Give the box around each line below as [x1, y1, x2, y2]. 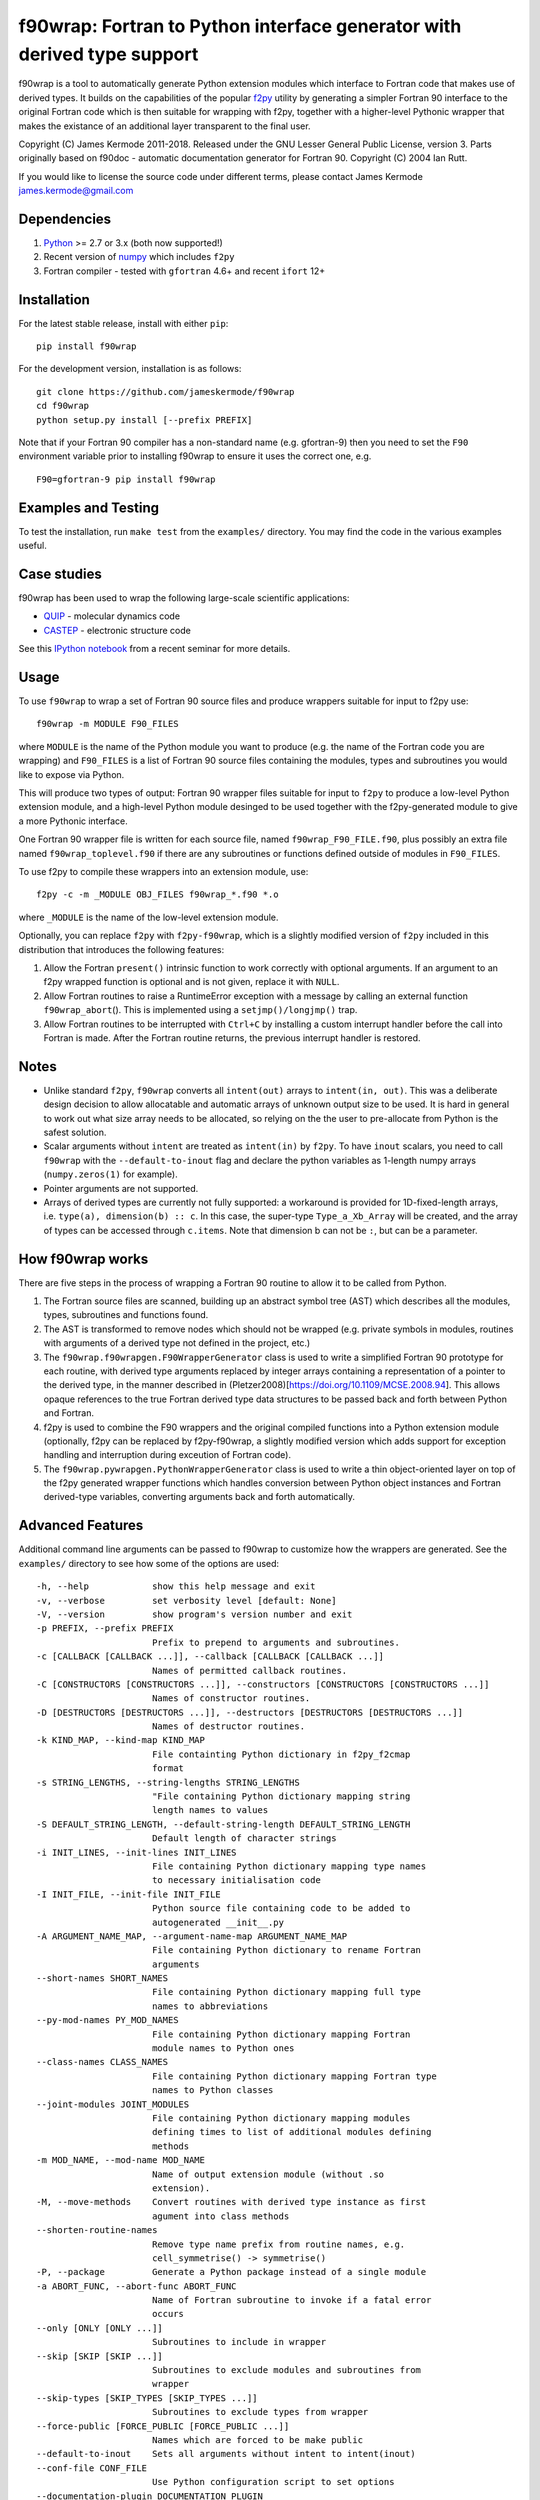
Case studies [18, 565, 102, 582]
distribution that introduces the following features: [18, 943, 225, 955]
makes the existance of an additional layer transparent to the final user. [18, 120, 311, 132]
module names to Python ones [151, 2043, 295, 2054]
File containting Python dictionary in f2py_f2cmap [151, 1748, 411, 1760]
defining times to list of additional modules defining [151, 2126, 432, 2138]
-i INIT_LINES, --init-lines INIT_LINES [36, 1846, 237, 1858]
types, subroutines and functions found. [43, 1309, 209, 1321]
